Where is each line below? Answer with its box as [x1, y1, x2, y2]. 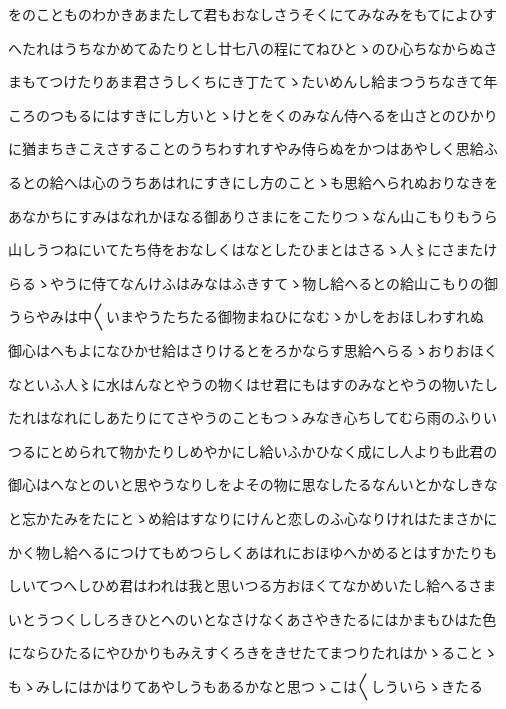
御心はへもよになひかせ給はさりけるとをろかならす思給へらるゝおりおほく [8, 339, 498, 360]
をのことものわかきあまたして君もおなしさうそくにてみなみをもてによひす [8, 4, 498, 24]
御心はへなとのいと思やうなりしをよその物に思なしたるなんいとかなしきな [8, 474, 498, 495]
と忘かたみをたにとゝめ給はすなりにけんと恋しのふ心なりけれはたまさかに [8, 507, 498, 528]
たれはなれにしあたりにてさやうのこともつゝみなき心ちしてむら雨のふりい [8, 407, 498, 428]
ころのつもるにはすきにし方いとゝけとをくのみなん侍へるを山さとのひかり [8, 104, 498, 125]
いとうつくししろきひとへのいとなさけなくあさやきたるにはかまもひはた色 [8, 608, 497, 629]
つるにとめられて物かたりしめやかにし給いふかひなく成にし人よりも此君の [8, 440, 498, 461]
